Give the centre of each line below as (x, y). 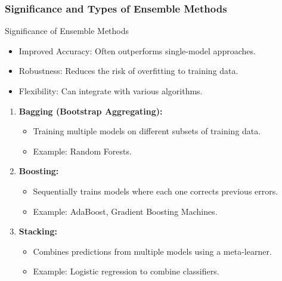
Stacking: (38, 231)
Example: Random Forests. (82, 151)
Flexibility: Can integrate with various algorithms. (111, 91)
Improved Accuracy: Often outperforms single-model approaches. (137, 50)
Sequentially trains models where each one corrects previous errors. (156, 191)
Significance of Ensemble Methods (67, 31)
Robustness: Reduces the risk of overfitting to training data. (128, 71)
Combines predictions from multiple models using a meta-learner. (152, 251)
